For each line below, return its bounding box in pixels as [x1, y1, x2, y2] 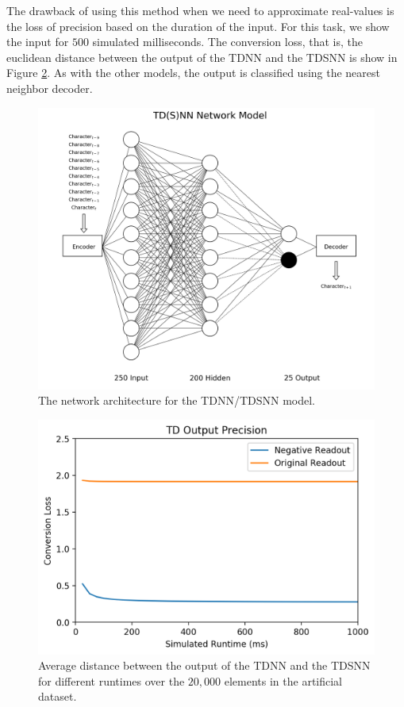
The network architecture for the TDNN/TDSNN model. [38, 392, 315, 409]
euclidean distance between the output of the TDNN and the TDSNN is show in [6, 48, 398, 65]
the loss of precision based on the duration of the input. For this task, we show [6, 17, 390, 34]
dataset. [38, 688, 77, 705]
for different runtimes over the [38, 672, 185, 689]
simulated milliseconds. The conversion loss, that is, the [92, 33, 364, 50]
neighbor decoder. [6, 79, 93, 96]
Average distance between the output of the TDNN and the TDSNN [38, 657, 371, 674]
